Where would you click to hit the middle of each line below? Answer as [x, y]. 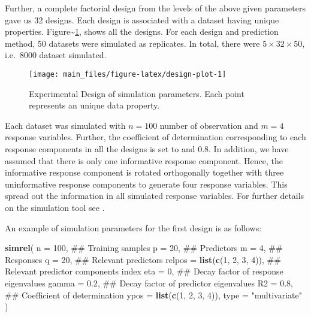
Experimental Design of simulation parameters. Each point [137, 93]
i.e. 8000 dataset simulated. [56, 55]
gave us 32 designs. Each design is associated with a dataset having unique [142, 19]
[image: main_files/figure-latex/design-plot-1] [128, 74]
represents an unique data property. [94, 105]
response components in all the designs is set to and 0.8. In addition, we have [147, 149]
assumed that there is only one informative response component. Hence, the [144, 160]
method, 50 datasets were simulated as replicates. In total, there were [132, 43]
